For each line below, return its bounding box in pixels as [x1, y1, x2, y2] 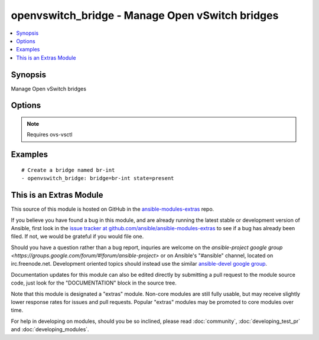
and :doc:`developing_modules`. [11, 326, 89, 333]
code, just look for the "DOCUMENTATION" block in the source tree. [11, 279, 177, 286]
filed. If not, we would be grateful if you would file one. [11, 233, 144, 240]
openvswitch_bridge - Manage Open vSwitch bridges [11, 9, 279, 22]
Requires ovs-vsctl [27, 131, 73, 138]
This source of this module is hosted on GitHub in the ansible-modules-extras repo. [11, 205, 214, 212]
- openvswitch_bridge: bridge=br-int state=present [21, 175, 174, 182]
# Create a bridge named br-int [21, 166, 115, 174]
